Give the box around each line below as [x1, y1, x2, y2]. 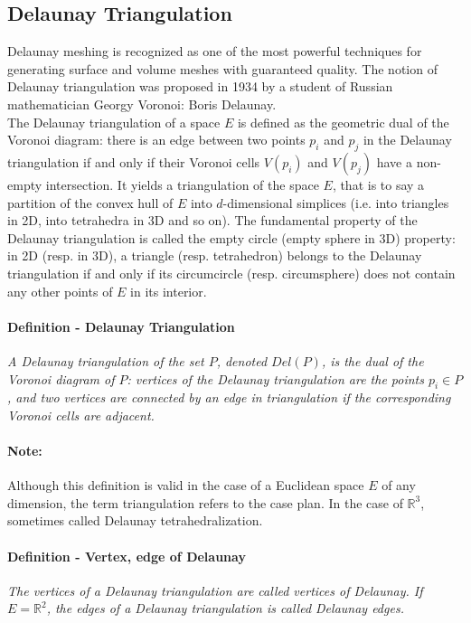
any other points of [7, 281, 113, 300]
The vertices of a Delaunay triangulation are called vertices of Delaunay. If [7, 581, 423, 599]
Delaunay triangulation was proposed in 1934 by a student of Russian [7, 77, 393, 96]
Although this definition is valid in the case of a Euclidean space [7, 476, 364, 495]
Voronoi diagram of [7, 369, 115, 388]
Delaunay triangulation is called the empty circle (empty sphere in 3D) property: [7, 228, 456, 247]
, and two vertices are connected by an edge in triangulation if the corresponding [7, 388, 451, 407]
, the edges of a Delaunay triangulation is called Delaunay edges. [46, 599, 404, 618]
